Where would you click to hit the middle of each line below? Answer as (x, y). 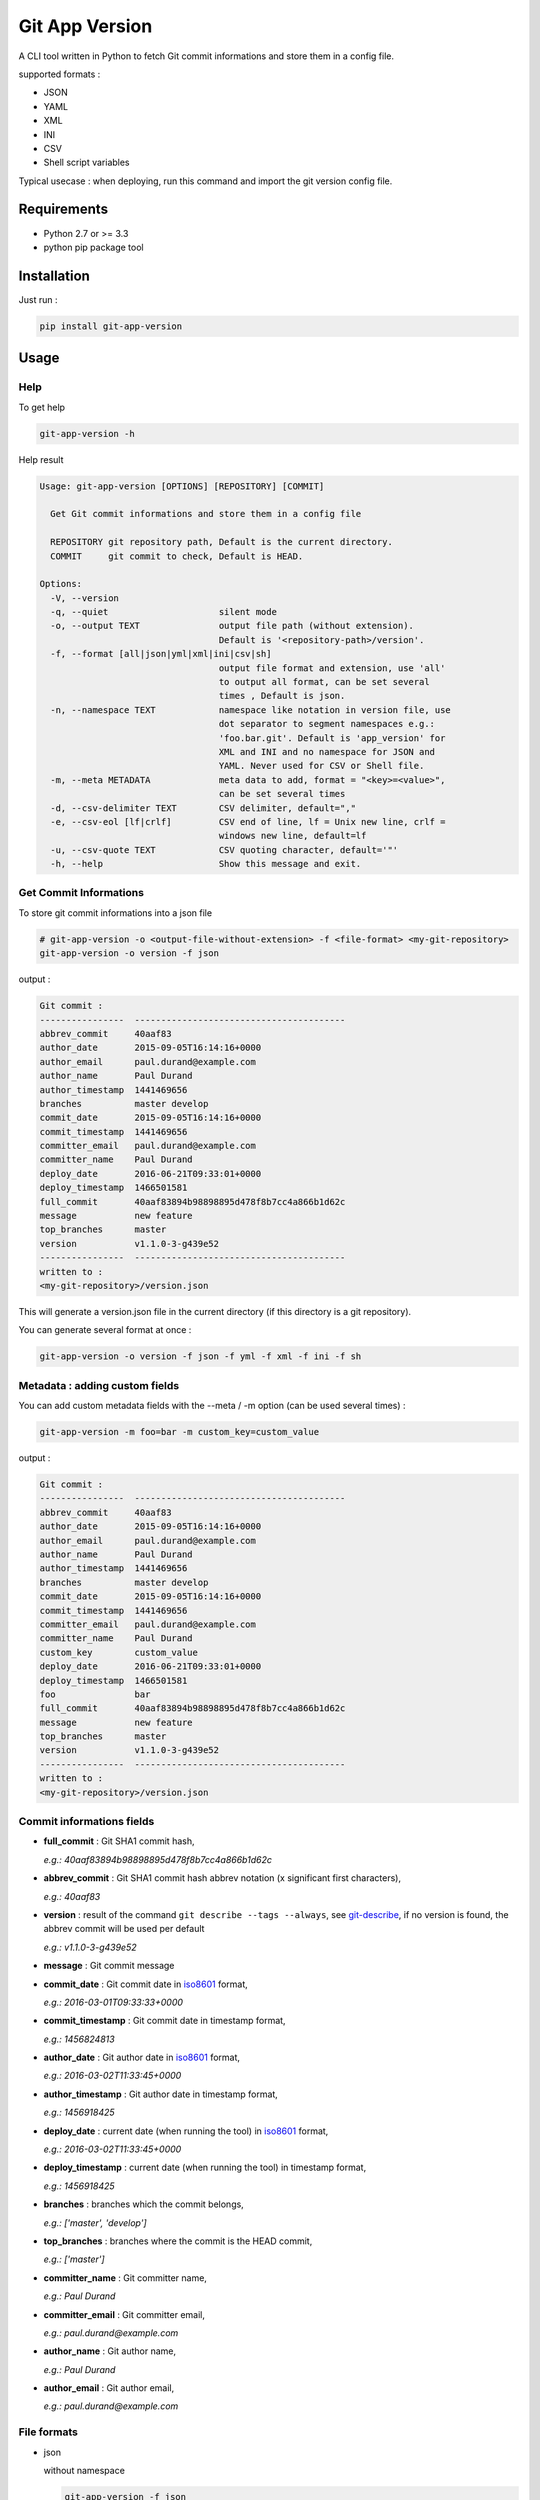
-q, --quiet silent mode (163, 612)
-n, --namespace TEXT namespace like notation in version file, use (251, 709)
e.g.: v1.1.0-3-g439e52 (90, 1947)
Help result (41, 459)
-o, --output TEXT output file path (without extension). (232, 626)
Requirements (63, 209)
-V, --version (85, 598)
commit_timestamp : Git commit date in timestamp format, (164, 2021)
